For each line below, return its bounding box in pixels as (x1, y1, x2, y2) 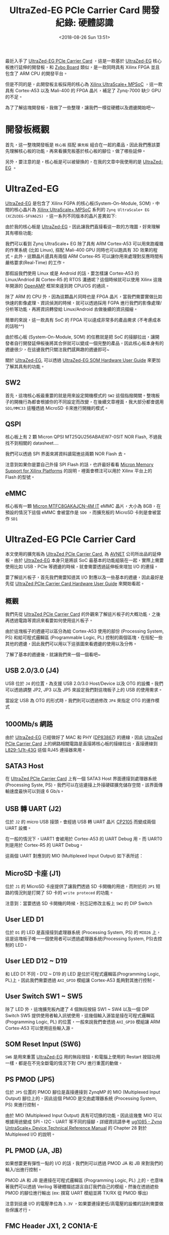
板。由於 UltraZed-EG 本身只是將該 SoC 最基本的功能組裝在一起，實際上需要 (5, 558, 164, 564)
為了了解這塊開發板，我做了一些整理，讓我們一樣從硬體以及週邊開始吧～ (5, 104, 155, 110)
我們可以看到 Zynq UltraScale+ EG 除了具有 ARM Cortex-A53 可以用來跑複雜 (5, 240, 164, 246)
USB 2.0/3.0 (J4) (5, 666, 59, 675)
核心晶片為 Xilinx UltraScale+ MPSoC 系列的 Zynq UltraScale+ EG (14, 206, 150, 212)
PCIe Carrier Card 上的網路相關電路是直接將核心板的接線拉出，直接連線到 (5, 740, 158, 747)
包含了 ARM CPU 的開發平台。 (5, 70, 68, 76)
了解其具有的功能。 (5, 363, 45, 369)
